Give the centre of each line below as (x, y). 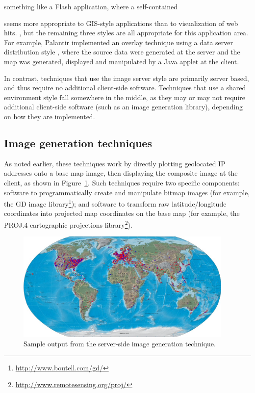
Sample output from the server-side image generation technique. (120, 344)
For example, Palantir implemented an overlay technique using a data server (119, 42)
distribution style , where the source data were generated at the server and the (122, 52)
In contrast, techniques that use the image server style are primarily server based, (127, 78)
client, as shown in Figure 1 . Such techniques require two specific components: (122, 182)
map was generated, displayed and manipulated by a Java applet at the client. (122, 61)
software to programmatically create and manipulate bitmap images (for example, (127, 192)
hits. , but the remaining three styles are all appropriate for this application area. (126, 33)
